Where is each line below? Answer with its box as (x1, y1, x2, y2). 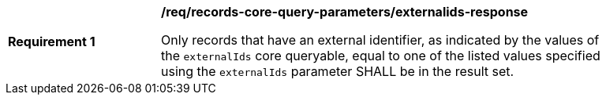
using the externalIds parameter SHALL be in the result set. (161, 63, 514, 79)
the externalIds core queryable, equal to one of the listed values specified (161, 48, 600, 63)
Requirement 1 (8, 34, 95, 49)
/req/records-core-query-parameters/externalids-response (161, 4, 529, 20)
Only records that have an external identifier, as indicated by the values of (161, 32, 600, 48)
